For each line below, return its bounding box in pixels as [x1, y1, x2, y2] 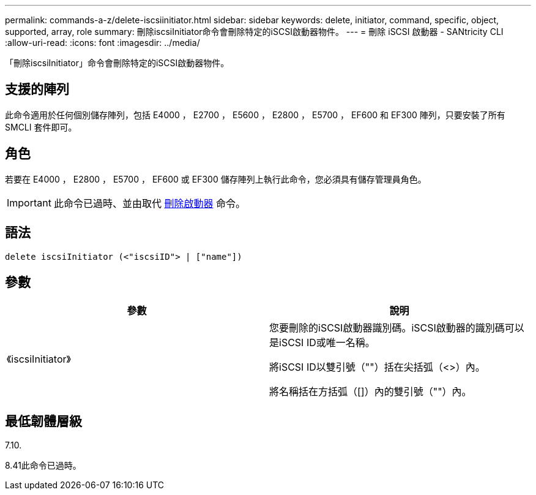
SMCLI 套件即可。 [5, 121, 77, 132]
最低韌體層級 [5, 413, 82, 429]
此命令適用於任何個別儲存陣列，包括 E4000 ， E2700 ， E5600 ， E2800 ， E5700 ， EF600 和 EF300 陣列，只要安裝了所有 [5, 109, 505, 120]
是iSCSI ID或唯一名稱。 [269, 336, 375, 349]
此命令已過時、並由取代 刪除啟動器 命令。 [53, 197, 246, 210]
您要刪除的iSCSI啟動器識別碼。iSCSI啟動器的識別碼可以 [269, 322, 524, 334]
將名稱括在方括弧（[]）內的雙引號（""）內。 [269, 385, 472, 398]
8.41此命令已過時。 [5, 460, 81, 471]
